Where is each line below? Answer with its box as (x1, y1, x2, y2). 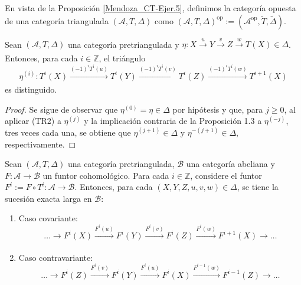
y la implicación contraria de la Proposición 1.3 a (84, 114, 262, 127)
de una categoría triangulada (5, 14, 109, 27)
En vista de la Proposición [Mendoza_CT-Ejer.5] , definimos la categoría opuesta (5, 2, 296, 14)
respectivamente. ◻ (5, 137, 76, 150)
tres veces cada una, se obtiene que (5, 126, 131, 138)
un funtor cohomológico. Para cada (42, 169, 169, 181)
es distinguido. (5, 83, 57, 96)
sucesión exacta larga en (5, 192, 92, 204)
